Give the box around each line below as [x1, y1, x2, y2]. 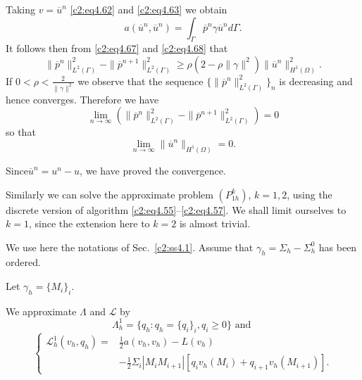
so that [6, 125, 36, 139]
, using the [287, 186, 332, 201]
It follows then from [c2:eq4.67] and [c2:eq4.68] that [6, 41, 228, 56]
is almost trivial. [179, 216, 251, 231]
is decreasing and [279, 73, 353, 88]
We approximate [6, 303, 77, 318]
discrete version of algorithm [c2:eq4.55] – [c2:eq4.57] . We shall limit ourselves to [6, 202, 347, 217]
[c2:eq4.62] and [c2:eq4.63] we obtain [70, 2, 227, 16]
